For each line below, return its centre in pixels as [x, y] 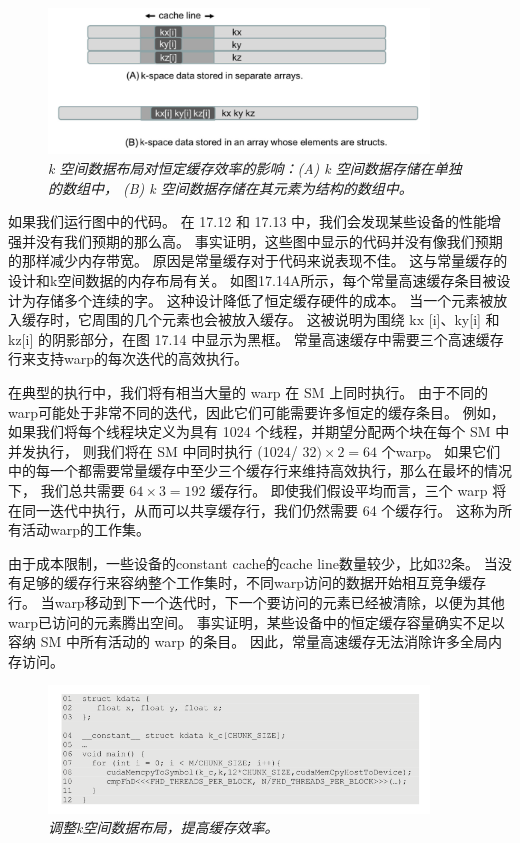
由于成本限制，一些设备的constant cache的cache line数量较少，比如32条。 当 [253, 562]
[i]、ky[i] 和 [464, 319]
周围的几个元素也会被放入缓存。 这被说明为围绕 [248, 319]
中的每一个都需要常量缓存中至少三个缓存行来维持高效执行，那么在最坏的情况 [260, 470]
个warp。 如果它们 [441, 450]
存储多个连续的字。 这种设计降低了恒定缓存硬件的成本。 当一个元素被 [264, 299]
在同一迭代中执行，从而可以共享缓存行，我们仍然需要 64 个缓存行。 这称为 [253, 509]
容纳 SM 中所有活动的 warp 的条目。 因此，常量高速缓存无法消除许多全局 [248, 641]
